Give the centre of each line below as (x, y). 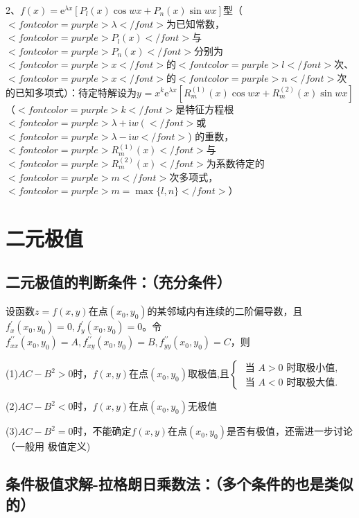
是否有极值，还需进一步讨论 (289, 431)
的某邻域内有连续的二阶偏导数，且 (225, 311)
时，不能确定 (102, 431)
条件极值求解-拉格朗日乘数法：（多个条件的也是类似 (179, 484)
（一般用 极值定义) (48, 446)
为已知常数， (196, 23)
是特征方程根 (205, 109)
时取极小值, (312, 369)
